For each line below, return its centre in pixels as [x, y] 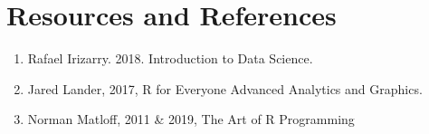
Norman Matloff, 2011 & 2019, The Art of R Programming [191, 119]
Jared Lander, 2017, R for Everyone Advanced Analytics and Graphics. [225, 88]
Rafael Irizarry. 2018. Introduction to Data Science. [170, 58]
